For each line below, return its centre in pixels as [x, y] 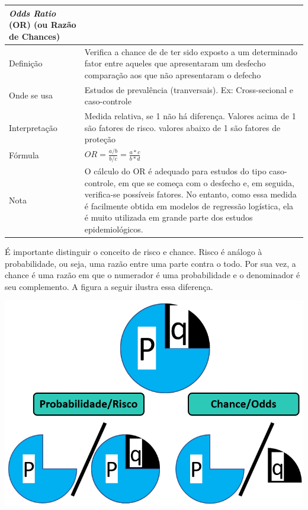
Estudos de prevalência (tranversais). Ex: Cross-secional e [189, 89]
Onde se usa [31, 95]
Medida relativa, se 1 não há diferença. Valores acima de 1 [190, 116]
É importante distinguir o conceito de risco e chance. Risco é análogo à [134, 251]
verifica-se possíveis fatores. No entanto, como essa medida [190, 194]
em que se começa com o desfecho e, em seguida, [206, 182]
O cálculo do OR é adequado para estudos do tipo [175, 170]
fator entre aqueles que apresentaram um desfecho [175, 63]
